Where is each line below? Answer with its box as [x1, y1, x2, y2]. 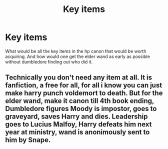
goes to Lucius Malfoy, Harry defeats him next [5, 120, 152, 128]
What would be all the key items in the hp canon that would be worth [5, 48, 146, 54]
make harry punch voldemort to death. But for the [5, 89, 163, 97]
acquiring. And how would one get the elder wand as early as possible [5, 53, 150, 59]
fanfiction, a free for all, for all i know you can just [5, 81, 162, 89]
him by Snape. [5, 136, 51, 144]
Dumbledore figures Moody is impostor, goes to [5, 104, 157, 113]
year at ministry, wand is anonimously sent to [5, 128, 150, 136]
